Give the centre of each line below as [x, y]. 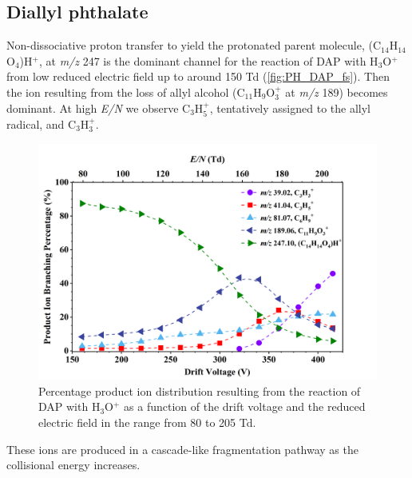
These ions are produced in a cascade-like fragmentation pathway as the [182, 449]
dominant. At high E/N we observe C [99, 108]
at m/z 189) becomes [337, 92]
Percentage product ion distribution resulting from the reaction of [200, 390]
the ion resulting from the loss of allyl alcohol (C [126, 92]
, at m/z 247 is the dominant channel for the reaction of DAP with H [208, 60]
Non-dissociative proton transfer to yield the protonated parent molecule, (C [194, 45]
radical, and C [42, 124]
